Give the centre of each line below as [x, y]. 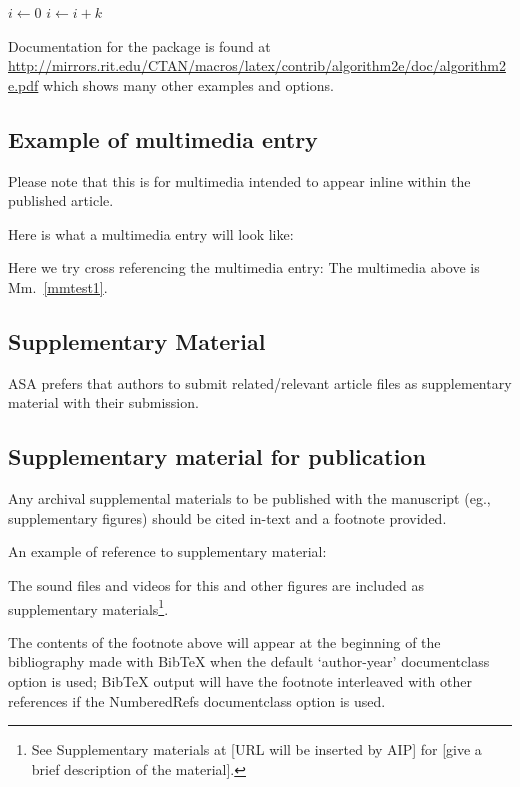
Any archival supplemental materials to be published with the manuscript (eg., [249, 498]
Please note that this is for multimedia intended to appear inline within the [239, 180]
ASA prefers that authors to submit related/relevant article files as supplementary [260, 382]
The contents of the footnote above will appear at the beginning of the [224, 641]
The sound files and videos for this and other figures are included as [216, 584]
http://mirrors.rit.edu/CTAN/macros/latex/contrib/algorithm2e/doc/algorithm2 [257, 65]
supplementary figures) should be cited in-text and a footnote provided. [227, 517]
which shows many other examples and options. [188, 84]
